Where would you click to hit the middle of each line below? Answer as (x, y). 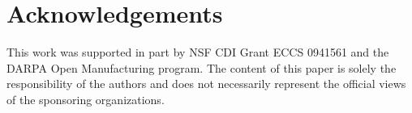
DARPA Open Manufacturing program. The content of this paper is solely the (202, 67)
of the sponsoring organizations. (86, 99)
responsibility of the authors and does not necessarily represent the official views (206, 84)
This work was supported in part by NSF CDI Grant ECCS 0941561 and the (198, 52)
